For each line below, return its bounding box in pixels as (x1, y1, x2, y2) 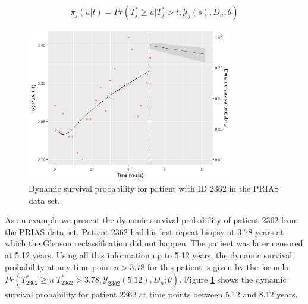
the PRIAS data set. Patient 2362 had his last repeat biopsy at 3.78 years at (5, 225, 284, 237)
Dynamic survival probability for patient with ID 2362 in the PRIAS (29, 182, 279, 194)
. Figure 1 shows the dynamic (179, 273, 287, 286)
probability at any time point (5, 260, 111, 273)
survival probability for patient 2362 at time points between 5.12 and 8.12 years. (5, 288, 298, 300)
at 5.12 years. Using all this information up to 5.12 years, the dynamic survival (5, 248, 293, 261)
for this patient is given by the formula (147, 260, 289, 273)
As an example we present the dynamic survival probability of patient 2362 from (5, 214, 298, 226)
